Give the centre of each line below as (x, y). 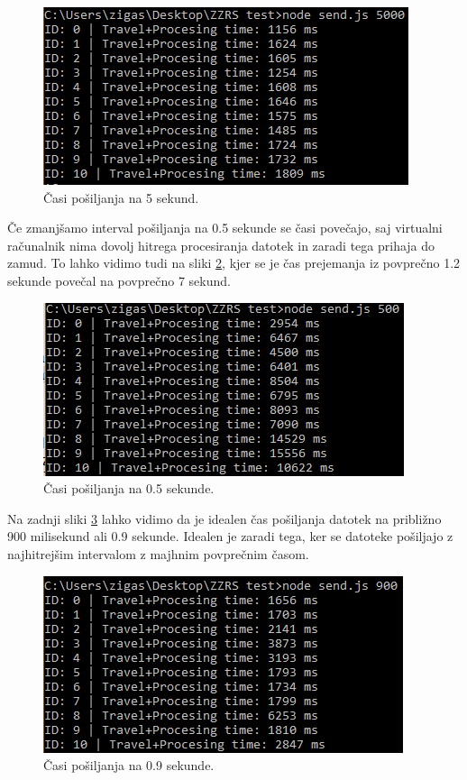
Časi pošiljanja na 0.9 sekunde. (129, 765)
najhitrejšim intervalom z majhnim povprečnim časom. (158, 553)
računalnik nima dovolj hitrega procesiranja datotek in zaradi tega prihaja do (221, 245)
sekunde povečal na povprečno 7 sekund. (119, 280)
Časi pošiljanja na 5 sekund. (121, 197)
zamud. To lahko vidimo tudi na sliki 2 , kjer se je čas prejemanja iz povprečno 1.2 (234, 263)
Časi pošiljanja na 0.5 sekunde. (129, 488)
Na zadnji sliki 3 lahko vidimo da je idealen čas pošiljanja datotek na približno (224, 518)
